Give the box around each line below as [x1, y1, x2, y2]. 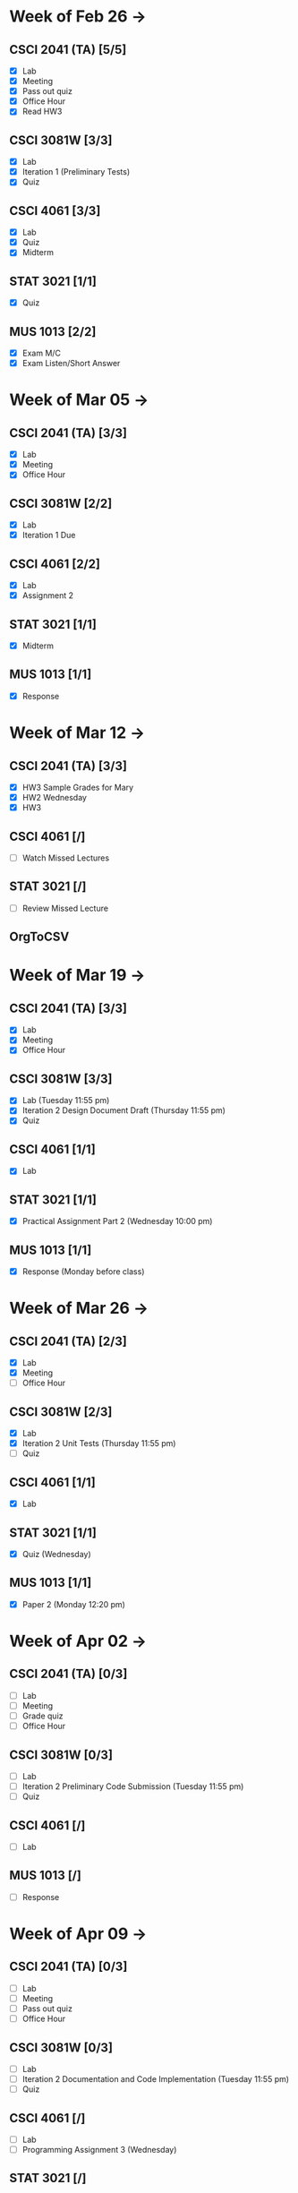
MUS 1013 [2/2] [9, 324, 97, 339]
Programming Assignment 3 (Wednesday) [21, 2145, 177, 2155]
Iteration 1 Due [21, 530, 76, 541]
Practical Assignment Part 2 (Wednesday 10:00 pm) [21, 1216, 213, 1227]
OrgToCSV [9, 929, 70, 945]
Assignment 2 [21, 590, 74, 601]
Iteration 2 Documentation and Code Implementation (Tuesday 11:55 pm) [21, 2074, 289, 2085]
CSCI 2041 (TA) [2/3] [9, 1333, 127, 1349]
